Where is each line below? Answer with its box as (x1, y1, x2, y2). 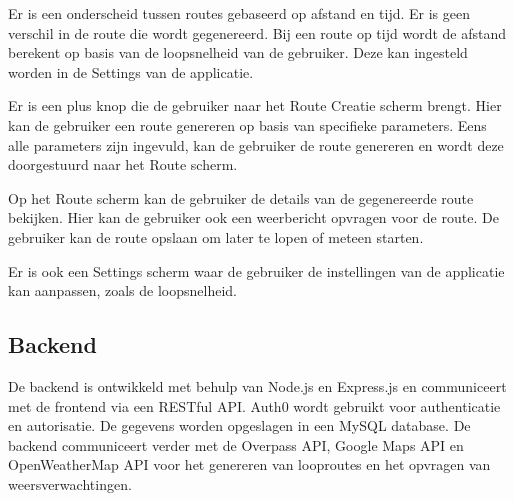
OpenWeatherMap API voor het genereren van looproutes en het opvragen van (8, 454, 491, 475)
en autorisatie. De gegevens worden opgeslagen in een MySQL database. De (8, 415, 471, 436)
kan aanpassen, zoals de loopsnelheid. (8, 280, 237, 301)
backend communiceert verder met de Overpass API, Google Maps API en (8, 434, 464, 455)
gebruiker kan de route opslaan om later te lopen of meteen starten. (8, 226, 424, 247)
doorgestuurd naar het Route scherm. (8, 154, 238, 175)
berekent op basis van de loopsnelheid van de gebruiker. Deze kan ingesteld (8, 42, 468, 63)
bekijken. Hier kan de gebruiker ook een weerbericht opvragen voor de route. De (8, 207, 499, 228)
